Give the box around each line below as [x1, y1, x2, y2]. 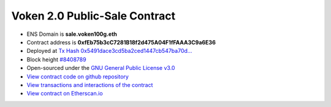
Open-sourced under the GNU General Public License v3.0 [26, 64, 175, 72]
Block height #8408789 [26, 55, 86, 63]
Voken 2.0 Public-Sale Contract [11, 9, 176, 22]
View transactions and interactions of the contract [26, 81, 153, 88]
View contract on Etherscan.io [26, 90, 104, 97]
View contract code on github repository [26, 73, 129, 80]
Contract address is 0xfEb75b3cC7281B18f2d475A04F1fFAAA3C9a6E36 [26, 38, 216, 46]
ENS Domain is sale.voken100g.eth [26, 30, 118, 38]
